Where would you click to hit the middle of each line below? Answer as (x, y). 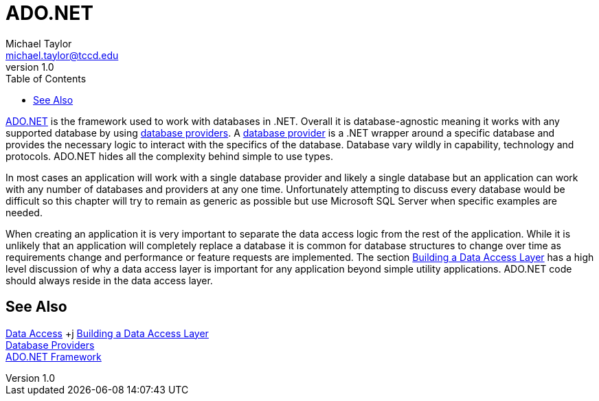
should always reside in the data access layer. (109, 280)
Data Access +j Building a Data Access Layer (107, 333)
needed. (24, 212)
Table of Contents (46, 78)
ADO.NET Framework (54, 356)
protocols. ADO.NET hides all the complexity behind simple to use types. (169, 156)
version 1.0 (30, 67)
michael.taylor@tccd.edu (62, 55)
